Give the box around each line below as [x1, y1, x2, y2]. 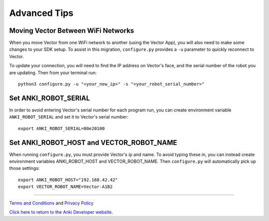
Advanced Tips [9, 7, 74, 18]
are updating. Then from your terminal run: [9, 70, 97, 76]
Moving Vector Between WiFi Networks [9, 26, 134, 35]
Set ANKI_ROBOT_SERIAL [9, 94, 90, 102]
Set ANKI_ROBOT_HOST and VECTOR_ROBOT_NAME [9, 138, 177, 147]
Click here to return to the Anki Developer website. [9, 209, 113, 215]
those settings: [9, 165, 40, 171]
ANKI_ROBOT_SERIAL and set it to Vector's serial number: [9, 114, 129, 120]
